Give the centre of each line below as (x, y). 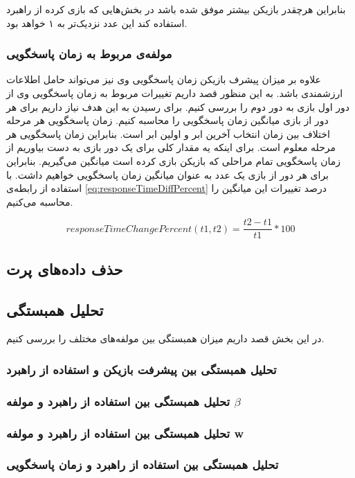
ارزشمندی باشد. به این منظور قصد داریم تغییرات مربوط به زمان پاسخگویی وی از (175, 93)
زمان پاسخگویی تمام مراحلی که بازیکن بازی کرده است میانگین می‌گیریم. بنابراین (173, 160)
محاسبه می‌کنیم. (40, 201)
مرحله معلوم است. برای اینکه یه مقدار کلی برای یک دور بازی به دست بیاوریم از (171, 147)
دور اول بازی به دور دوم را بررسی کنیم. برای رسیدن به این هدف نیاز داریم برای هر (178, 106)
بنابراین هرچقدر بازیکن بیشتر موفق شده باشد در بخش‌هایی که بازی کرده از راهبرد (176, 9)
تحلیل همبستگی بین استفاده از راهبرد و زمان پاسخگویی (143, 464)
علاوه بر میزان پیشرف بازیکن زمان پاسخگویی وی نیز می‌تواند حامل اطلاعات (164, 79)
